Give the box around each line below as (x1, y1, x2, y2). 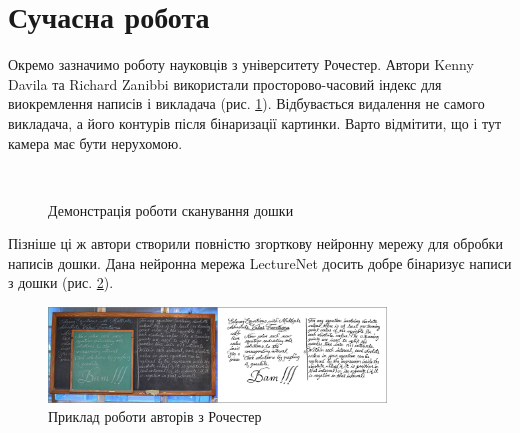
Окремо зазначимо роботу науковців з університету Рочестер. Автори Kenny (8, 54, 474, 75)
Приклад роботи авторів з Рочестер (48, 406, 262, 427)
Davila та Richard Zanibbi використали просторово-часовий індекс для (8, 73, 442, 94)
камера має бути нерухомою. (8, 132, 183, 153)
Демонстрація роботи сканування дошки (48, 199, 294, 220)
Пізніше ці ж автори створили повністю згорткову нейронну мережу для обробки (8, 233, 503, 254)
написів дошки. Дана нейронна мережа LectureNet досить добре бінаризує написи (8, 252, 512, 273)
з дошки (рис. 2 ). (8, 272, 114, 293)
